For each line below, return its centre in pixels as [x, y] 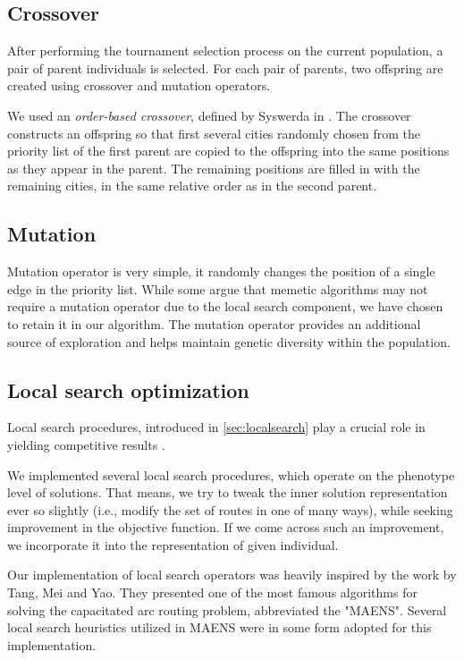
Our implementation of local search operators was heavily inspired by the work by [232, 575]
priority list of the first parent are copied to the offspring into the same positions [228, 151]
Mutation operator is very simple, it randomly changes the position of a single [221, 271]
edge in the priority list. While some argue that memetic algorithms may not [218, 288]
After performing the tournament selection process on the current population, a [225, 51]
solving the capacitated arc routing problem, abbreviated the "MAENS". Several [227, 609]
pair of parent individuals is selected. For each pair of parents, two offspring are [225, 68]
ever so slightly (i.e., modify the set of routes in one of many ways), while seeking [230, 509]
